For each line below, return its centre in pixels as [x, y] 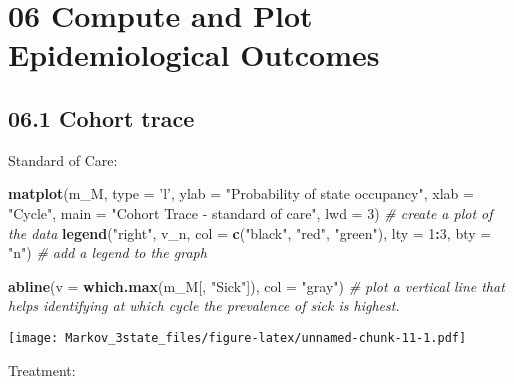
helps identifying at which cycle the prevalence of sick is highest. [204, 305]
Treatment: [42, 369]
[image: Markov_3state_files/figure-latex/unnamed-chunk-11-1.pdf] [237, 337]
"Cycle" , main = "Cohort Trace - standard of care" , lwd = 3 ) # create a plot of [250, 212]
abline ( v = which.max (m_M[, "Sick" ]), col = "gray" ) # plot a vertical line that [256, 285]
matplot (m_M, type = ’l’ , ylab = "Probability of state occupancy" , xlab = [241, 193]
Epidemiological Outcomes [194, 54]
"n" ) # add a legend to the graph [107, 252]
